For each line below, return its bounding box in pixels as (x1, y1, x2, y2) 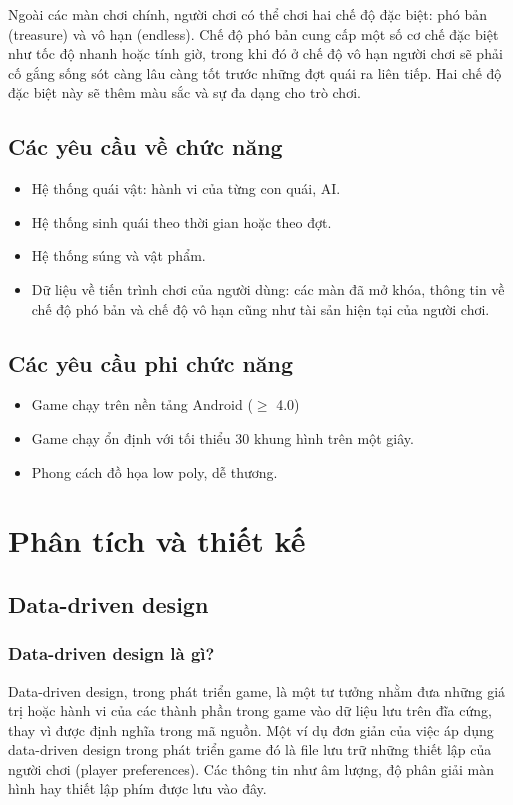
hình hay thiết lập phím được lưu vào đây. (8, 778, 267, 799)
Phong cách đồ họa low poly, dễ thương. (31, 461, 278, 482)
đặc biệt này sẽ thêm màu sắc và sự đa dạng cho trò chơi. (8, 82, 361, 103)
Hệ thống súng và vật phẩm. (31, 245, 206, 266)
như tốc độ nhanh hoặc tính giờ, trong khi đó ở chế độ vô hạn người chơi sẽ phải (8, 43, 503, 64)
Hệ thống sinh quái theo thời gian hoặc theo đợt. (31, 211, 332, 232)
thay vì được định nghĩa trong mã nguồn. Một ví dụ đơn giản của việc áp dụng (8, 719, 494, 740)
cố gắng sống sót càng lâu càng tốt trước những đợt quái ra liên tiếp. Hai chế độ (8, 62, 502, 83)
